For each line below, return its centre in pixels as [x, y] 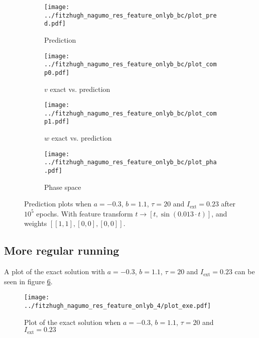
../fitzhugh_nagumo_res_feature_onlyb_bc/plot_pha [131, 162]
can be [245, 271]
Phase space [63, 187]
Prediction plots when [58, 204]
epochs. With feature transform [85, 213]
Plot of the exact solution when [73, 322]
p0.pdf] [57, 73]
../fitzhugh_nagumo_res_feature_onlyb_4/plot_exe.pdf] [118, 306]
